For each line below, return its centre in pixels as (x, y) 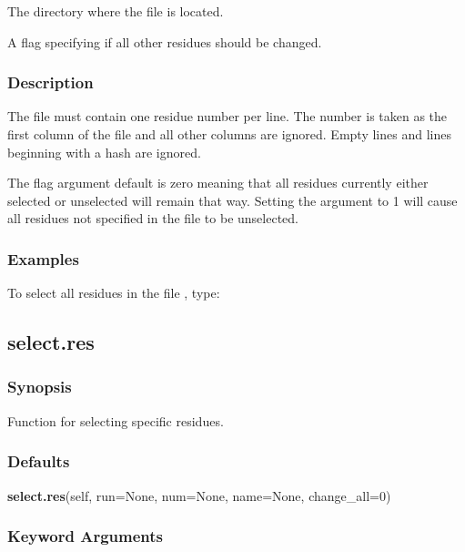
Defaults (39, 461)
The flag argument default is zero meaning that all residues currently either (218, 183)
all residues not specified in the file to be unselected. (153, 218)
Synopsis (40, 387)
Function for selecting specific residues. (116, 420)
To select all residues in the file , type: (114, 293)
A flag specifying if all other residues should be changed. (165, 41)
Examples (43, 258)
